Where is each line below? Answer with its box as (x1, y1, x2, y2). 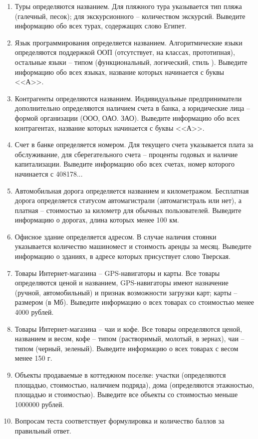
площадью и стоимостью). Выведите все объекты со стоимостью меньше (14, 389, 238, 400)
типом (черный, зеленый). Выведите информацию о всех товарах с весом (14, 343, 239, 353)
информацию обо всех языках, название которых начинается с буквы (14, 66, 224, 77)
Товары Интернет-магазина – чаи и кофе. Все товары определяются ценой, (14, 323, 242, 334)
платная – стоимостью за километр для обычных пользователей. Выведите (14, 205, 242, 215)
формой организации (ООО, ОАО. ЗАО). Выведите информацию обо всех (14, 112, 240, 123)
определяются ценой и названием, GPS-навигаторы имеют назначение (14, 277, 229, 288)
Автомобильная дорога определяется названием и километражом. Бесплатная (14, 185, 249, 196)
